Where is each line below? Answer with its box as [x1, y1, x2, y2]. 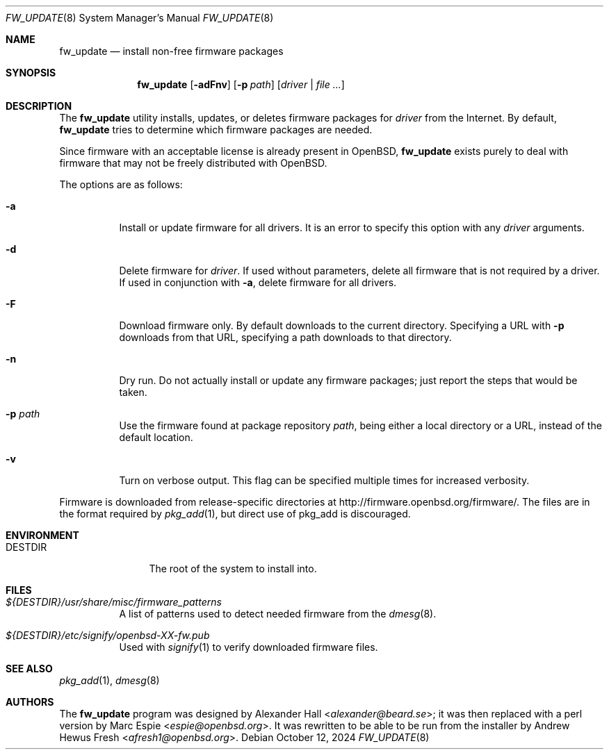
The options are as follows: [59, 179, 183, 190]
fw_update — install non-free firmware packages [59, 45, 284, 57]
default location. [119, 431, 193, 443]
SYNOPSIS [6, 67, 56, 78]
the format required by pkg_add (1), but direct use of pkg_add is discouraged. [59, 508, 411, 520]
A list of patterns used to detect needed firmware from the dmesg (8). [119, 608, 437, 620]
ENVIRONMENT [6, 529, 79, 541]
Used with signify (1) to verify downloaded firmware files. [119, 641, 378, 653]
